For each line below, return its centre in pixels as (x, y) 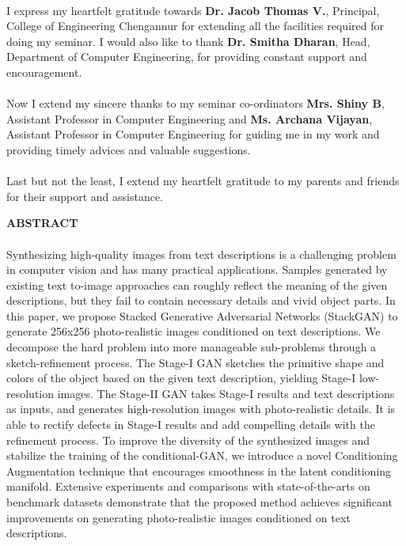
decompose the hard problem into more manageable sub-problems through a (192, 347)
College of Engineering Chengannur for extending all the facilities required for (195, 26)
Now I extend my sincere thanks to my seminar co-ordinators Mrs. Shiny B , (195, 103)
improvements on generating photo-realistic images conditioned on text (178, 517)
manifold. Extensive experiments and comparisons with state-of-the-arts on (188, 486)
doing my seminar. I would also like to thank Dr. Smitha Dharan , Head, (188, 41)
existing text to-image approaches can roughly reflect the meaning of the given (197, 284)
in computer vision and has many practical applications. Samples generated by (197, 269)
